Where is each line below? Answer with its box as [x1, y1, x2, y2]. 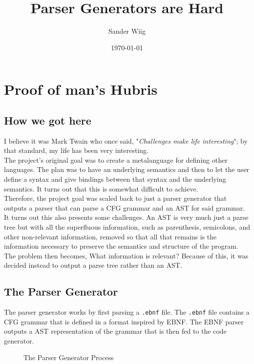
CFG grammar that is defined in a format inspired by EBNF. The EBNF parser [4, 316, 244, 326]
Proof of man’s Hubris [4, 79, 158, 99]
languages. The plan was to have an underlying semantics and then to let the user [4, 164, 250, 174]
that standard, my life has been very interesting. [4, 145, 148, 155]
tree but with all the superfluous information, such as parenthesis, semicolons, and [4, 222, 251, 232]
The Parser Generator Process [23, 352, 114, 362]
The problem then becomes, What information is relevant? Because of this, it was [4, 250, 249, 260]
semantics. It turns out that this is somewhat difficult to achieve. [4, 183, 198, 193]
